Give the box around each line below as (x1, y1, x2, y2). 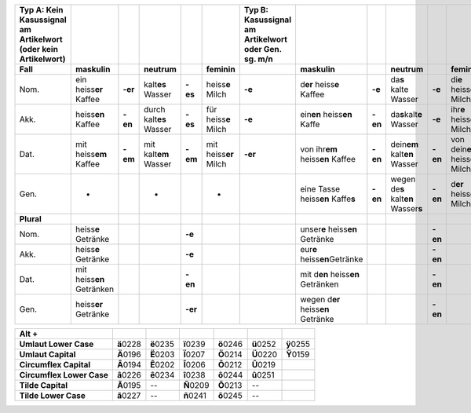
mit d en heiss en (299, 269, 360, 280)
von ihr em (299, 144, 338, 155)
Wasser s (390, 203, 423, 214)
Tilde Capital (19, 380, 68, 390)
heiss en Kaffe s (299, 193, 356, 204)
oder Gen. (243, 44, 282, 54)
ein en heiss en (299, 109, 352, 119)
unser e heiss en (299, 224, 357, 235)
